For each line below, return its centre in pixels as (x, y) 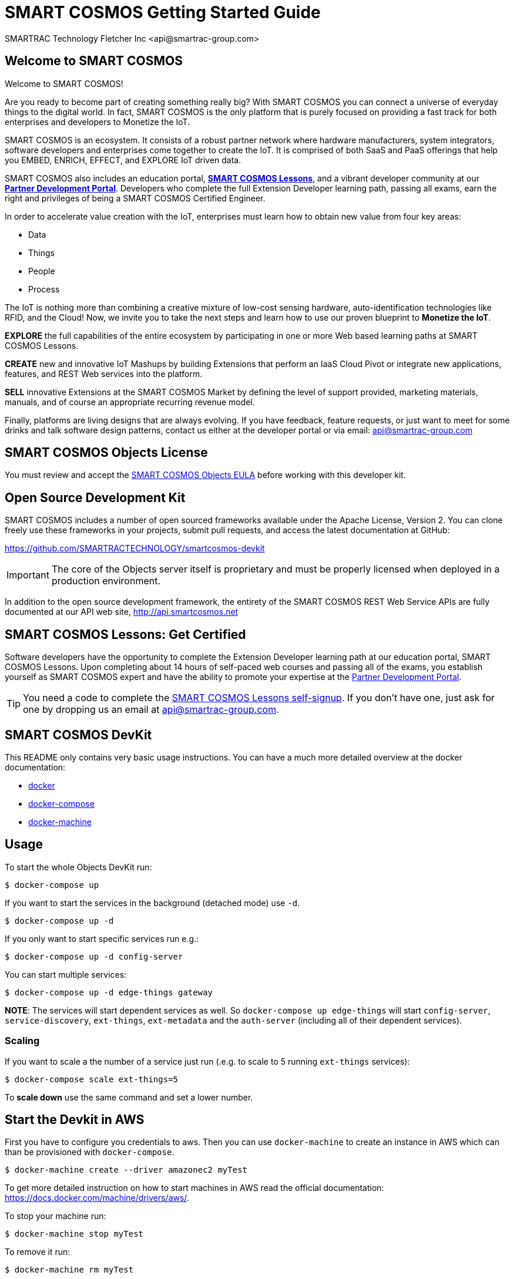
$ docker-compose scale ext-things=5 (92, 1079)
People (42, 271)
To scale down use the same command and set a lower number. (129, 1097)
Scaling (22, 1041)
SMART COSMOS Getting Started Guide (163, 12)
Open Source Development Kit (95, 497)
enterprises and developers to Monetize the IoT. (98, 122)
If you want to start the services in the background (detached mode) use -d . (152, 903)
